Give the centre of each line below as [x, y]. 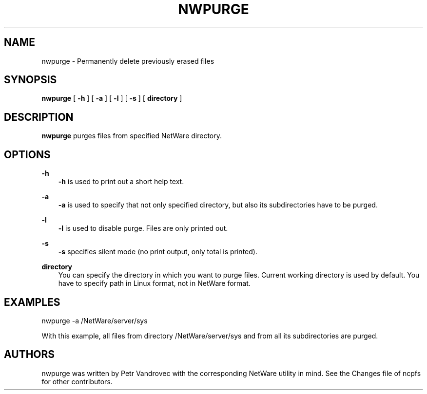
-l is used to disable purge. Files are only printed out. [143, 228]
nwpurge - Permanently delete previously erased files [128, 61]
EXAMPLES [32, 302]
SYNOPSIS [30, 80]
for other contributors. [77, 381]
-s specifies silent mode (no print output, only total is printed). [158, 252]
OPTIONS [27, 154]
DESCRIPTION [39, 117]
